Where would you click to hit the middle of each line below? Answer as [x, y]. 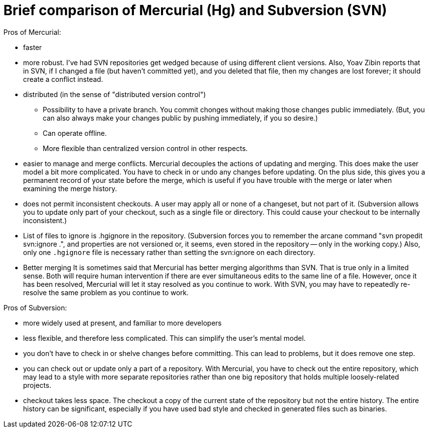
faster [33, 47]
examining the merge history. [70, 188]
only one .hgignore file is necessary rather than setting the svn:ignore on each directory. [169, 252]
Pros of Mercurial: [32, 32]
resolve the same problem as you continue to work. [106, 292]
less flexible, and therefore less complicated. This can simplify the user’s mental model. [164, 338]
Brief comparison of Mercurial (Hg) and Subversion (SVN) [195, 10]
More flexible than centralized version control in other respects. [145, 148]
